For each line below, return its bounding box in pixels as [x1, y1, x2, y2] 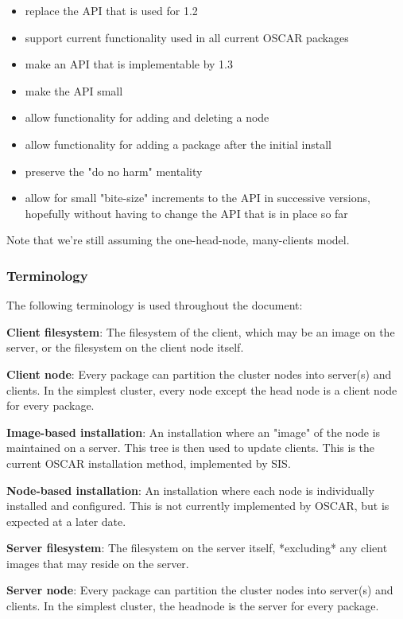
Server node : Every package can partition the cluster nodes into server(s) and [6, 582, 393, 598]
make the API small [25, 82, 123, 99]
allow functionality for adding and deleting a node [25, 109, 269, 126]
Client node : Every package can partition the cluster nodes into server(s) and [6, 365, 392, 382]
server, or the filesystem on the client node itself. [6, 339, 244, 356]
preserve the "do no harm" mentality [25, 162, 203, 179]
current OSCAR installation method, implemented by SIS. [6, 454, 291, 471]
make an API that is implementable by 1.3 [25, 56, 233, 72]
